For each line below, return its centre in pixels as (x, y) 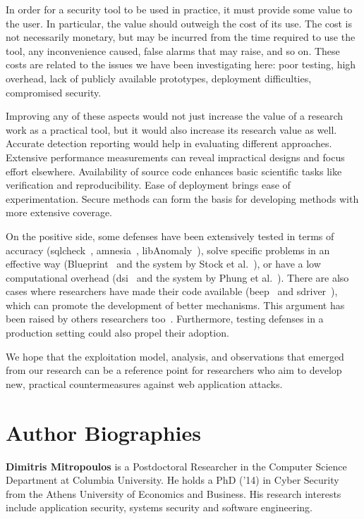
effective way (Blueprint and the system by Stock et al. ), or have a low (163, 264)
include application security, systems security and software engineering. (159, 507)
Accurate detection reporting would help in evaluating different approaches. (169, 143)
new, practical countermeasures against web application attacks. (144, 383)
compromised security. (54, 92)
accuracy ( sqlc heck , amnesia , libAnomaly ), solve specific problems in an (168, 250)
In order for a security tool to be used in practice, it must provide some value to (179, 9)
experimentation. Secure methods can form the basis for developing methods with (182, 198)
